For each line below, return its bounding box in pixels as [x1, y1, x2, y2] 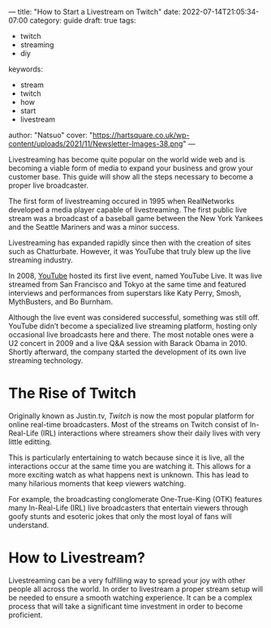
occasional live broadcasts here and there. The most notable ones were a [8, 330, 254, 340]
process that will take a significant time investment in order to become [8, 601, 243, 611]
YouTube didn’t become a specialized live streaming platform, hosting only [8, 321, 257, 331]
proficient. [8, 609, 43, 620]
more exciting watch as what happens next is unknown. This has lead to [8, 470, 249, 479]
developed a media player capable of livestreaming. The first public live [8, 205, 247, 214]
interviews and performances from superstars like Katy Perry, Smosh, [8, 288, 242, 297]
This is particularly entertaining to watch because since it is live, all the [8, 453, 245, 462]
